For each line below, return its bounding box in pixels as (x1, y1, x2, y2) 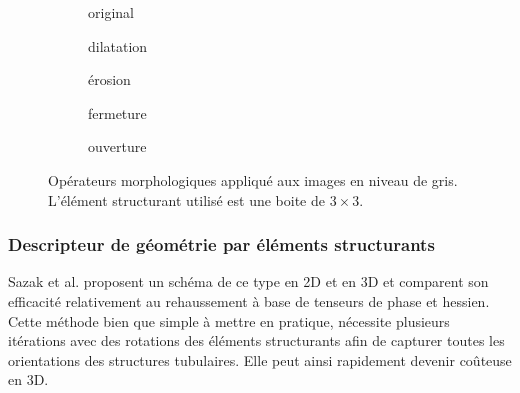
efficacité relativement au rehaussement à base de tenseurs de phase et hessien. (8, 290, 490, 311)
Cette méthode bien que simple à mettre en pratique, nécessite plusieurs (8, 310, 450, 331)
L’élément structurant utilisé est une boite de (48, 189, 325, 210)
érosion (88, 69, 131, 90)
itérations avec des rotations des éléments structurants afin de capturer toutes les (8, 330, 505, 351)
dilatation (88, 35, 148, 56)
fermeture (88, 102, 147, 123)
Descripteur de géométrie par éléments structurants (8, 232, 435, 257)
